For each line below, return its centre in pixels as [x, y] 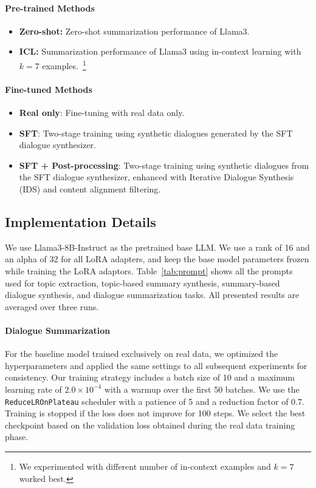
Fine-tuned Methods [49, 89]
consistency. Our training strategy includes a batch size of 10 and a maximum [150, 377]
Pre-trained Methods [50, 8]
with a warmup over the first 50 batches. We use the [202, 389]
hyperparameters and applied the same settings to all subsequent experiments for [156, 365]
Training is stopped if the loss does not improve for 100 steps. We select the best [155, 413]
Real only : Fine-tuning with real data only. [102, 113]
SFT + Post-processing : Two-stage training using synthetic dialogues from [164, 165]
